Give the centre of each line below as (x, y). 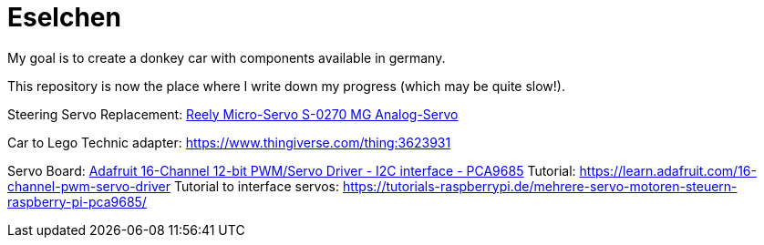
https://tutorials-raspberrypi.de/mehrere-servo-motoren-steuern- (540, 186)
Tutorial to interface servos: (256, 186)
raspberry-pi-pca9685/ (77, 201)
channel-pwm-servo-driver (89, 186)
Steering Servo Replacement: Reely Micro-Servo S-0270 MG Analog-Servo (233, 114)
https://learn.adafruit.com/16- (668, 170)
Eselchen (64, 17)
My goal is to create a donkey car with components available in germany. (227, 57)
